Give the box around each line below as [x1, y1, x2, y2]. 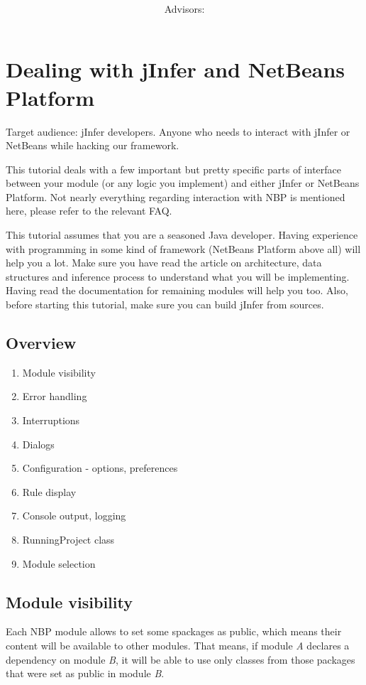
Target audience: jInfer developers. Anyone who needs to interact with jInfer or [6, 124, 350, 139]
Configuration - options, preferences [22, 460, 178, 475]
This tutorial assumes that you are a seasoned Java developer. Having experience [6, 227, 358, 242]
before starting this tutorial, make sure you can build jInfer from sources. [6, 297, 324, 312]
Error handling [22, 389, 87, 404]
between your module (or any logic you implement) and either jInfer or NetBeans [6, 176, 360, 190]
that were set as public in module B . [6, 666, 165, 681]
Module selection [22, 556, 96, 571]
